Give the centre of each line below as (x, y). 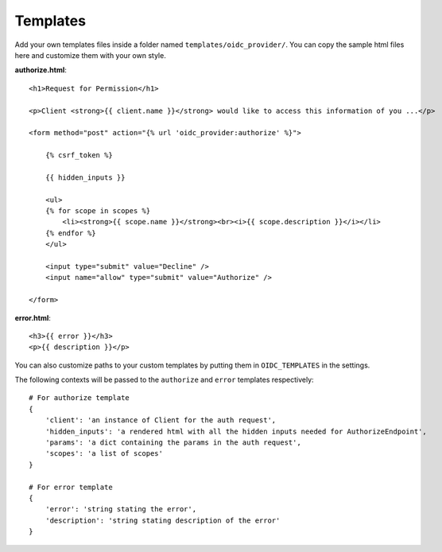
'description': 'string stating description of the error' (163, 520)
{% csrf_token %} (79, 155)
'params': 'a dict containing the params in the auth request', (173, 443)
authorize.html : (41, 70)
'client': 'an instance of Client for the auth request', (161, 420)
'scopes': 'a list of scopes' (104, 454)
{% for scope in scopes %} (98, 211)
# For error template (71, 487)
